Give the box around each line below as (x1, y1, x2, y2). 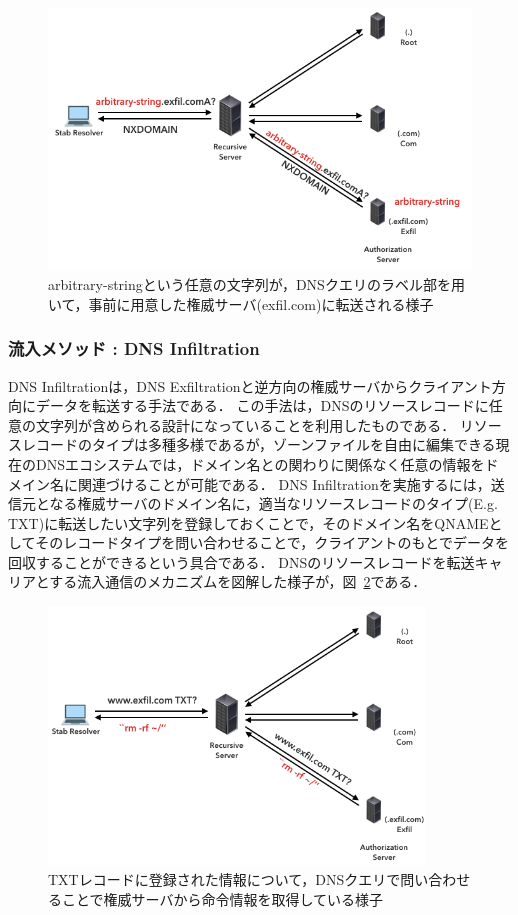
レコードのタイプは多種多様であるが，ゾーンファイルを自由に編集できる (21, 434, 496, 455)
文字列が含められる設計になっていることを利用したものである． (35, 414, 456, 435)
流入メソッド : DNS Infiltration (8, 336, 260, 361)
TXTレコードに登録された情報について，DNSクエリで (48, 869, 401, 889)
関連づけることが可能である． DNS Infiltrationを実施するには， (77, 473, 491, 494)
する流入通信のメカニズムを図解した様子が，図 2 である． (49, 571, 427, 592)
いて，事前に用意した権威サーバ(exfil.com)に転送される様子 (48, 293, 434, 314)
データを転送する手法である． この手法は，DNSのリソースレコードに (35, 395, 489, 416)
